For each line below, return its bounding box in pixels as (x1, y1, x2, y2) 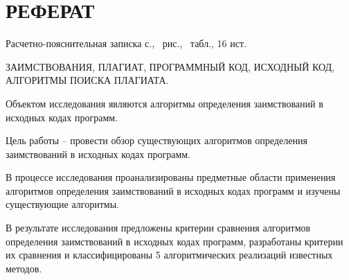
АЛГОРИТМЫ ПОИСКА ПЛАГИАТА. (6, 73, 169, 87)
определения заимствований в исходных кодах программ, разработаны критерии (6, 234, 343, 248)
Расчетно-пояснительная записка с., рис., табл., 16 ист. (6, 36, 247, 51)
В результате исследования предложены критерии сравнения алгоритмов (6, 220, 311, 235)
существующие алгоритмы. (6, 197, 119, 211)
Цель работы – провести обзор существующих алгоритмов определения (6, 133, 307, 148)
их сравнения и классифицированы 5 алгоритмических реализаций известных (6, 247, 333, 262)
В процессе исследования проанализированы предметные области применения (6, 170, 336, 184)
